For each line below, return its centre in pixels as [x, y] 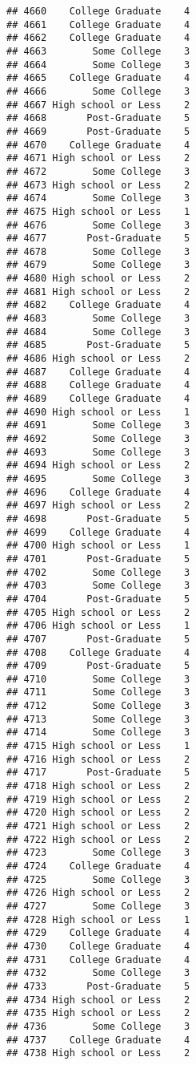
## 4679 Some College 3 [98, 265]
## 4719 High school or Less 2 [98, 799]
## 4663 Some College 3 [98, 51]
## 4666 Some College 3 [98, 91]
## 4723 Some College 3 [98, 853]
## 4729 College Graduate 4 [98, 933]
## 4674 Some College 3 [98, 198]
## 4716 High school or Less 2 [98, 759]
